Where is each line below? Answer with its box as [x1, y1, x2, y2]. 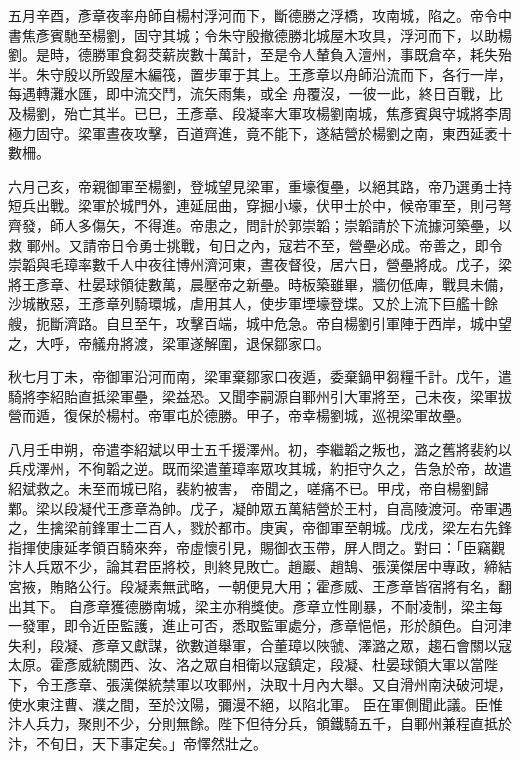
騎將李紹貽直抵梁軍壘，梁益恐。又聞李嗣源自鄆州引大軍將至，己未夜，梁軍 [8, 385, 498, 406]
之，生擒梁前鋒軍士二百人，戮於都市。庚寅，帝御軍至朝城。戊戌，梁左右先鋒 [8, 517, 512, 538]
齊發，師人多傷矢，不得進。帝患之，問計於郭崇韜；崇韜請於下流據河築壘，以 [8, 214, 512, 235]
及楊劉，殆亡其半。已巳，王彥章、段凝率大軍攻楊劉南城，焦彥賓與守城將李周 [8, 102, 512, 123]
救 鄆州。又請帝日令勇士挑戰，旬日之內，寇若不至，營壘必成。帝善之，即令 [8, 234, 503, 255]
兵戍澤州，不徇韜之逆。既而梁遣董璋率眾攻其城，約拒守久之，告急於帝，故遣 [8, 458, 512, 479]
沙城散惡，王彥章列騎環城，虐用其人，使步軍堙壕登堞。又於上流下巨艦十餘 [8, 293, 498, 314]
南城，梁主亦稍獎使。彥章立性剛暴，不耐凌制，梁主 [152, 595, 489, 616]
